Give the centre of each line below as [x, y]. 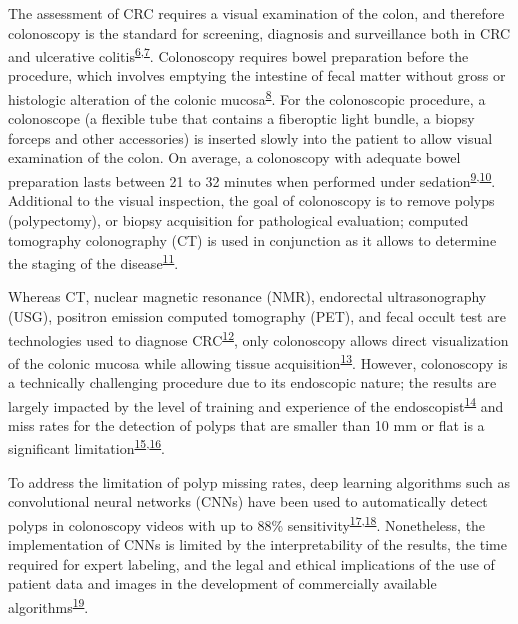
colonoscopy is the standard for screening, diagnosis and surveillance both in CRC [259, 32]
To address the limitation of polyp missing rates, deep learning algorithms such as [259, 481]
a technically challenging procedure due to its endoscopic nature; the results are [252, 382]
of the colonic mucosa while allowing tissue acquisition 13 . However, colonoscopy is [258, 361]
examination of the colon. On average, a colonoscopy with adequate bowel [234, 157]
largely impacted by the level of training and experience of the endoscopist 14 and [256, 404]
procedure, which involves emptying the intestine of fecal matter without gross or [257, 75]
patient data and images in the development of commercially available [222, 583]
